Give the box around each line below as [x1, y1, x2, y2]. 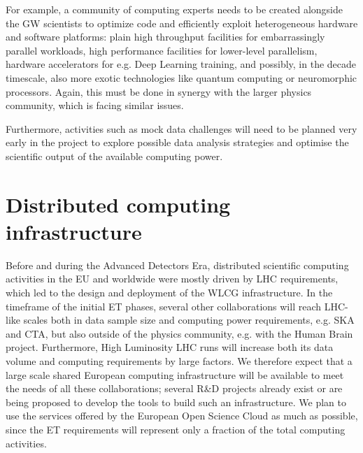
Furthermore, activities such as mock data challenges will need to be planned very [6, 121, 357, 136]
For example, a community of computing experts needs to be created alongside [6, 2, 343, 16]
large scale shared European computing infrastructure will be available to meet [6, 367, 344, 382]
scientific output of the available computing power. [6, 148, 223, 163]
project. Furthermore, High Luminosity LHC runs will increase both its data [6, 340, 334, 354]
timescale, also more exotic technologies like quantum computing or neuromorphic [6, 70, 357, 85]
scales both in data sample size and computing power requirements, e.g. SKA [23, 312, 355, 327]
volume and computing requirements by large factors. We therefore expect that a [6, 354, 353, 368]
